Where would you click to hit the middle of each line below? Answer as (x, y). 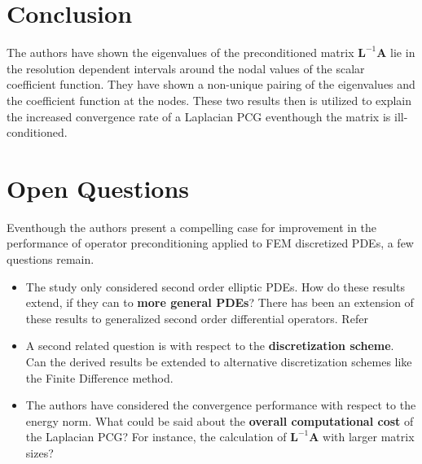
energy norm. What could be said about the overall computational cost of (220, 420)
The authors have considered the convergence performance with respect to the (221, 405)
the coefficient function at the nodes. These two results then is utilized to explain (209, 100)
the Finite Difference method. (99, 377)
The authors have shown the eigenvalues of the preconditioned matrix (180, 53)
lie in (403, 53)
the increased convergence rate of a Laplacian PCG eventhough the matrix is (199, 116)
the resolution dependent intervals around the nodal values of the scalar (186, 68)
